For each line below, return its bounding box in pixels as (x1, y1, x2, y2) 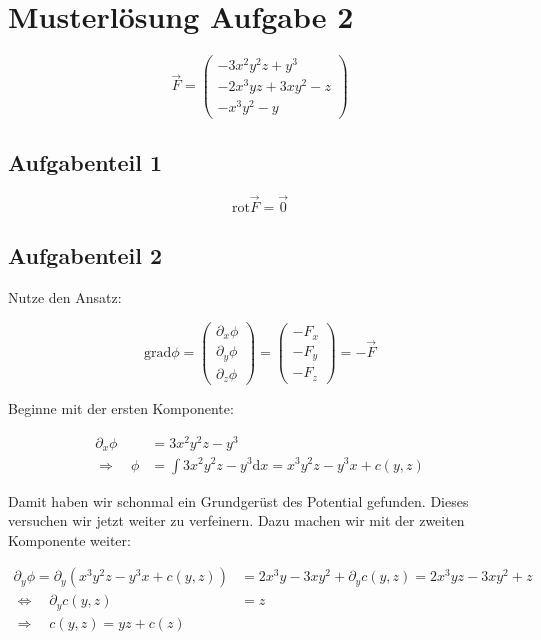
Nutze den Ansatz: (8, 287, 122, 308)
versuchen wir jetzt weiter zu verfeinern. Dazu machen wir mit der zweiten (8, 510, 465, 531)
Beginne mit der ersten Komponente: (8, 398, 234, 419)
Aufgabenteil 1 (8, 146, 163, 177)
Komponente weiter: (8, 529, 131, 550)
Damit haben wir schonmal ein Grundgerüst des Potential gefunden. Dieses (8, 490, 469, 511)
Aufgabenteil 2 (8, 240, 163, 271)
